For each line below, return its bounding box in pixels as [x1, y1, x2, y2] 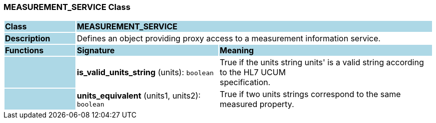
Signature [76, 45, 115, 56]
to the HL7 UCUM [219, 67, 286, 78]
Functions [5, 45, 44, 56]
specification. [219, 77, 271, 88]
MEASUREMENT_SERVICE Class [3, 2, 131, 12]
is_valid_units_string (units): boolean [76, 67, 214, 78]
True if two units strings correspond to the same [219, 89, 401, 100]
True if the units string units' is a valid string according [219, 57, 424, 68]
